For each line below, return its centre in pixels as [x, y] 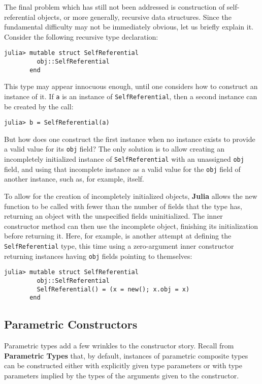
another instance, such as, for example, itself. [74, 179]
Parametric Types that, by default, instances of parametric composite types [126, 355]
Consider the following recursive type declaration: [81, 36]
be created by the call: [39, 106]
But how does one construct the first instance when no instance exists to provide [130, 139]
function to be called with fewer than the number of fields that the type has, [123, 206]
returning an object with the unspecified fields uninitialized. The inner [113, 216]
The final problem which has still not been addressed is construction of [114, 7]
